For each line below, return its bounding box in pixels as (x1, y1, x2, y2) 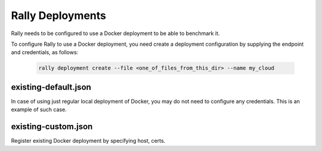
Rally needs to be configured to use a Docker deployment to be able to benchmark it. (11, 30, 220, 37)
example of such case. (11, 106, 67, 113)
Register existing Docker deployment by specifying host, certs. (11, 137, 166, 144)
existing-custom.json (11, 122, 93, 132)
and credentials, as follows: (11, 49, 79, 56)
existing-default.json (11, 82, 92, 92)
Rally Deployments (11, 9, 107, 22)
